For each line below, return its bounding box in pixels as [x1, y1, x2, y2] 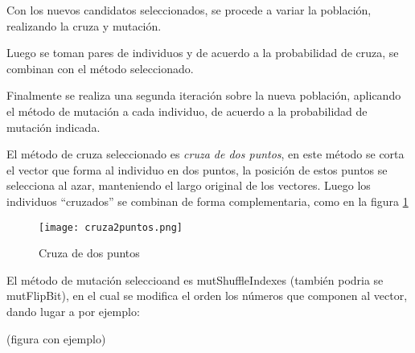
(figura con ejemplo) [6, 330, 106, 347]
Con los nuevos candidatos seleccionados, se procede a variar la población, [6, 2, 372, 18]
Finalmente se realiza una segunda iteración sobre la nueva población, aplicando [6, 87, 401, 104]
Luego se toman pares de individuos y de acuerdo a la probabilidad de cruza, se [6, 44, 399, 61]
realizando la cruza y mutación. [6, 17, 162, 34]
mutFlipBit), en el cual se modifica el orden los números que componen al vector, [6, 287, 408, 304]
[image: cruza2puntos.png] [39, 221, 183, 233]
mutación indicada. [6, 118, 101, 135]
